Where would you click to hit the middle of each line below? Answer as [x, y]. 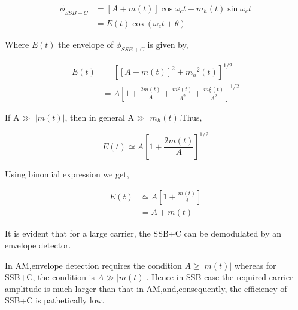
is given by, [168, 44]
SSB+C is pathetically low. [55, 300]
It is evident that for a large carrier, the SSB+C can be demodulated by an [143, 233]
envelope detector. [38, 245]
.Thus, [190, 117]
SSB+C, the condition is [50, 277]
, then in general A [100, 117]
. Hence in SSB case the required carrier [220, 277]
